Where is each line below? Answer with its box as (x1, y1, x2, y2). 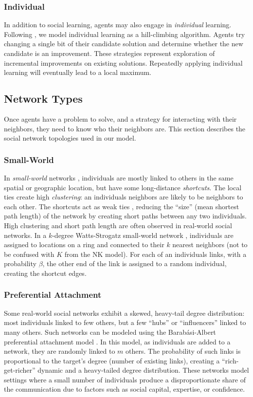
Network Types (4, 91, 83, 106)
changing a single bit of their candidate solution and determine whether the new (4, 38, 243, 49)
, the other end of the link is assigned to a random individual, (42, 258, 227, 269)
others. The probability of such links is (126, 346, 241, 356)
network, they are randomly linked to (4, 346, 115, 356)
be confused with (4, 249, 54, 259)
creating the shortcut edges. (4, 268, 87, 278)
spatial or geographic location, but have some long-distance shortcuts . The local (4, 182, 242, 192)
